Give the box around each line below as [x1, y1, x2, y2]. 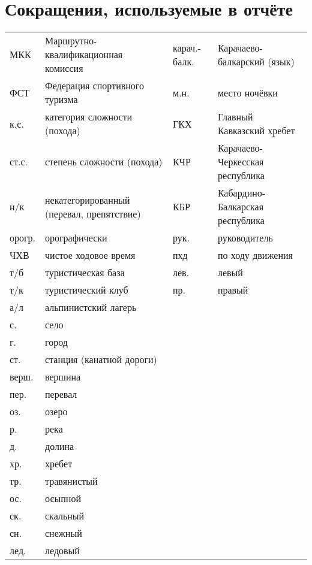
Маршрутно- [45, 34, 97, 48]
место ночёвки [217, 85, 278, 99]
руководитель [217, 231, 273, 245]
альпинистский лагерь [45, 300, 137, 315]
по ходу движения [217, 248, 293, 262]
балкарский [217, 54, 265, 68]
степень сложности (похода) [45, 155, 163, 169]
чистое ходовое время [45, 248, 136, 262]
